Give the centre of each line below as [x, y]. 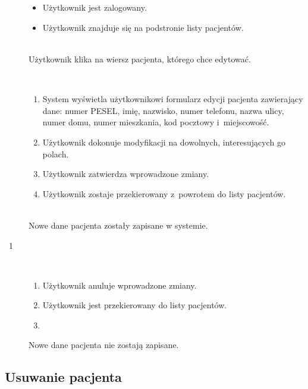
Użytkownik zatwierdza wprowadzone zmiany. [126, 174]
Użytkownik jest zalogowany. [95, 7]
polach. [56, 154]
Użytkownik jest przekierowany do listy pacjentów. [135, 305]
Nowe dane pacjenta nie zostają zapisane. [104, 345]
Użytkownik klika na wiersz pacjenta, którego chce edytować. [140, 58]
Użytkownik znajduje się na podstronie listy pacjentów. [143, 27]
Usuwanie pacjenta [63, 377]
